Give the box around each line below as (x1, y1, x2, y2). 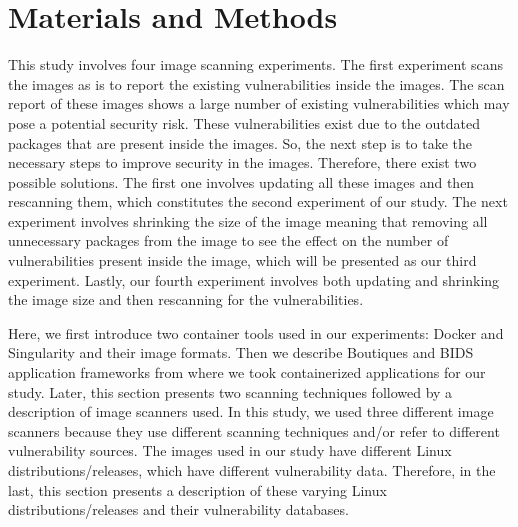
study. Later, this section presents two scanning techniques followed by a (8, 381, 453, 402)
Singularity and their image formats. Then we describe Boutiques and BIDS (8, 342, 474, 363)
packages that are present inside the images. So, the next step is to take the (8, 132, 473, 153)
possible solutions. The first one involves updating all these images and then (8, 171, 475, 192)
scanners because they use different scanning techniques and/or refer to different (8, 420, 500, 441)
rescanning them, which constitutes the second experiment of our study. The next (8, 191, 508, 212)
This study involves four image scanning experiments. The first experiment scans (8, 54, 504, 75)
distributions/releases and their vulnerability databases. (8, 499, 349, 520)
